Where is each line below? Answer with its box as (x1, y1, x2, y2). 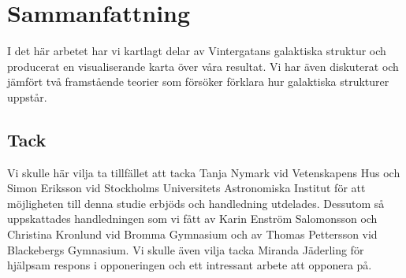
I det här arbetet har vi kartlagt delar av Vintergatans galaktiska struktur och (7, 43, 386, 59)
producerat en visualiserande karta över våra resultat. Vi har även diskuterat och (7, 57, 399, 74)
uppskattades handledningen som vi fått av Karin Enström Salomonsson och (7, 210, 378, 227)
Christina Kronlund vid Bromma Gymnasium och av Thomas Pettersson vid (7, 226, 378, 243)
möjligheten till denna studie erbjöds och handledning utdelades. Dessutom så (7, 195, 385, 211)
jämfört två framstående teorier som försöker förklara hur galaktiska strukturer (7, 73, 389, 90)
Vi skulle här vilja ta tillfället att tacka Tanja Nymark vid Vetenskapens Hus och (7, 164, 400, 180)
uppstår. (7, 88, 47, 105)
